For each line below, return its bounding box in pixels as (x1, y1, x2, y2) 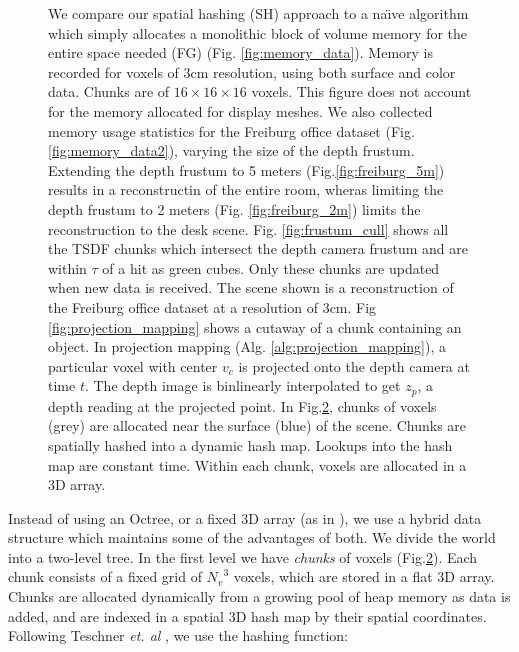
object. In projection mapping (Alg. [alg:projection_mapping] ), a (48, 336, 446, 357)
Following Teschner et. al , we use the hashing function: (8, 625, 349, 646)
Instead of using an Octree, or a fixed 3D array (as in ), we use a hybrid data (8, 507, 482, 528)
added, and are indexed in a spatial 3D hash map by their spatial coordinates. (8, 605, 487, 626)
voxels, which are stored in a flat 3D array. (233, 566, 495, 587)
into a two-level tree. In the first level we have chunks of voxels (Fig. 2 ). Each (8, 546, 478, 567)
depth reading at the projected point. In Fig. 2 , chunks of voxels (48, 395, 437, 416)
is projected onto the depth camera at (238, 355, 470, 376)
